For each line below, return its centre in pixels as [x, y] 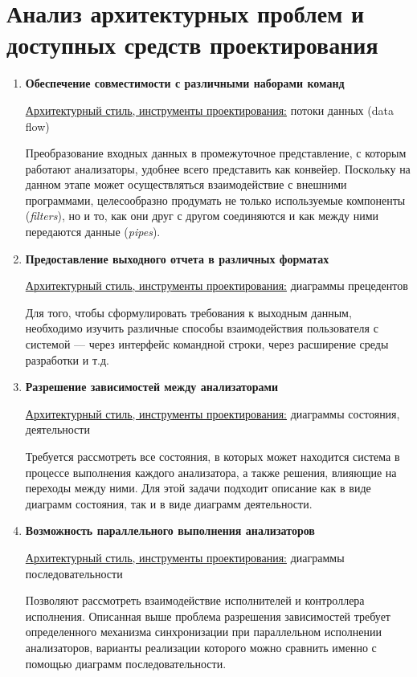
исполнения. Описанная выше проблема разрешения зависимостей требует [208, 616]
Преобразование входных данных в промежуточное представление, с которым [216, 153]
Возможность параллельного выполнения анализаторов [170, 530]
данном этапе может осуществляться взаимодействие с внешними [186, 184]
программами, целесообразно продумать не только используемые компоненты [215, 200]
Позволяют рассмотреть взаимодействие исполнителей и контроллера [195, 600]
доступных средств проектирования [192, 45]
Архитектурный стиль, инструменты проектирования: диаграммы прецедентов [217, 285]
